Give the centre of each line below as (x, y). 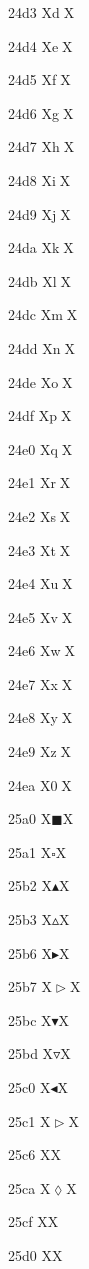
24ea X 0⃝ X (40, 784)
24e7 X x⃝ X (40, 683)
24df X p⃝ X (40, 415)
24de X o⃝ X (40, 381)
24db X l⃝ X (40, 280)
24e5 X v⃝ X (40, 616)
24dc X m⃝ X (43, 314)
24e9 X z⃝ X (40, 751)
